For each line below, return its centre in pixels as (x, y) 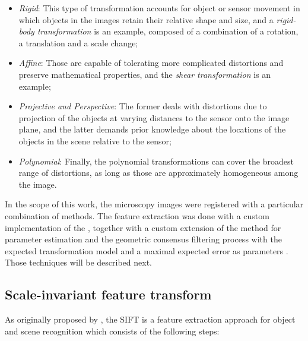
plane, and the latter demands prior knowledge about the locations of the (152, 129)
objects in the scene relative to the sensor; (95, 140)
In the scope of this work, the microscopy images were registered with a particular (154, 204)
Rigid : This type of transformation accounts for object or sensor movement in (159, 8)
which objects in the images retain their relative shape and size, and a (146, 19)
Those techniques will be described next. (78, 262)
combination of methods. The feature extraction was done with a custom (137, 215)
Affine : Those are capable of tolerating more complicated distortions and (151, 63)
